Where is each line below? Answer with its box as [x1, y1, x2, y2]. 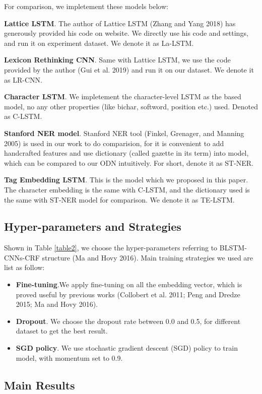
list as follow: [4, 262, 45, 273]
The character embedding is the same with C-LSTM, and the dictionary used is [4, 184, 250, 194]
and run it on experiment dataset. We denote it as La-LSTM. [4, 37, 194, 48]
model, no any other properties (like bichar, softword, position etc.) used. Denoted [4, 101, 258, 111]
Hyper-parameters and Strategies [4, 219, 181, 234]
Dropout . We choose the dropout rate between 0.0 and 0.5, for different [16, 315, 241, 326]
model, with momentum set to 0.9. [16, 352, 123, 363]
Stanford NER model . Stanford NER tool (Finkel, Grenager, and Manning [4, 127, 244, 138]
